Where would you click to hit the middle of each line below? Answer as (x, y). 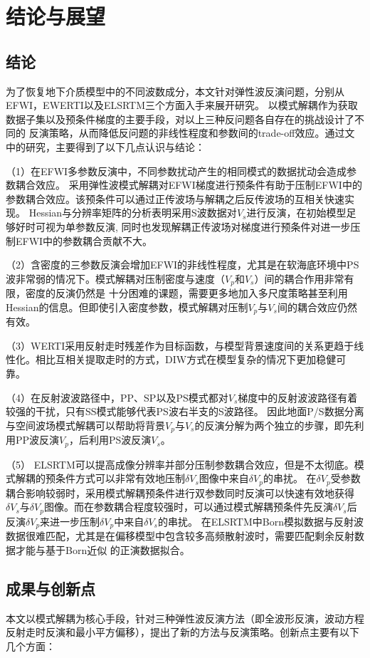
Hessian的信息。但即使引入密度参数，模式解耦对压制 (127, 307)
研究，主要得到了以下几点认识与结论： (115, 146)
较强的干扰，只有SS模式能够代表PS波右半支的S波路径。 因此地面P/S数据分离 (185, 411)
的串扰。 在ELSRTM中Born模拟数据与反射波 (261, 521)
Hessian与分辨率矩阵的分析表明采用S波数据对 (133, 213)
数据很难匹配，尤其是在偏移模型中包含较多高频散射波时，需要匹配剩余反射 (180, 536)
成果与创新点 (51, 588)
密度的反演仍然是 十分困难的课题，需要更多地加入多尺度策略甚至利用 (186, 293)
